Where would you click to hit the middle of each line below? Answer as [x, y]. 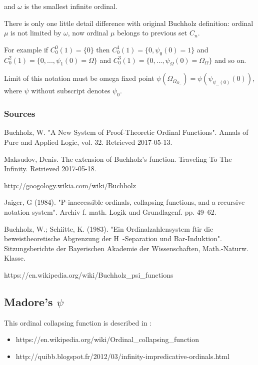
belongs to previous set [152, 33]
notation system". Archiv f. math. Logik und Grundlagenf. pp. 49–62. [110, 211]
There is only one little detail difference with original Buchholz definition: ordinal [129, 23]
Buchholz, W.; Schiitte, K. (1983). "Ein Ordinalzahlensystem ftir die [109, 228]
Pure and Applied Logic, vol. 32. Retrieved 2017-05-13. [88, 142]
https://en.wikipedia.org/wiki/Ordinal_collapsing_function [107, 339]
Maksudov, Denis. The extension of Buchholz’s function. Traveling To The [118, 159]
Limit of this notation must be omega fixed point [79, 78]
